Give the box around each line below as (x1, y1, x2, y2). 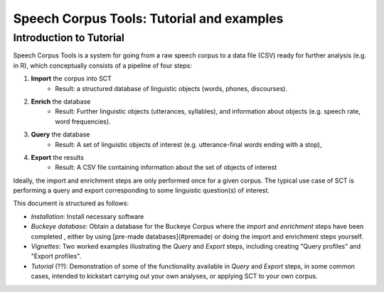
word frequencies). (55, 117, 111, 126)
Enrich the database (31, 97, 91, 106)
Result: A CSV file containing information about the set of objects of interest (55, 163, 277, 172)
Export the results (31, 153, 85, 161)
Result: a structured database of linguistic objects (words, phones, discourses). (55, 84, 288, 92)
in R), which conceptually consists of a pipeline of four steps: (13, 61, 192, 70)
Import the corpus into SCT (31, 75, 112, 83)
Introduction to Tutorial (13, 31, 124, 44)
